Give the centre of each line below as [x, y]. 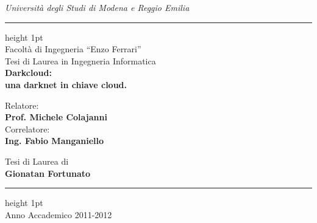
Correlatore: [27, 129]
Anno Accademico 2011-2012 [59, 214]
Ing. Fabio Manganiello [55, 141]
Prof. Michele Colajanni [56, 117]
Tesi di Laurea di [37, 161]
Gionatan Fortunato [48, 173]
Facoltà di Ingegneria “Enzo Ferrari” [73, 49]
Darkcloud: [28, 73]
